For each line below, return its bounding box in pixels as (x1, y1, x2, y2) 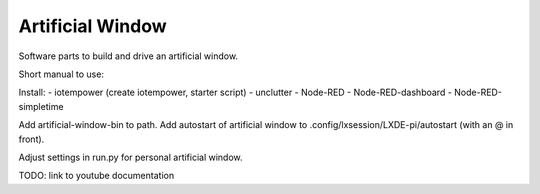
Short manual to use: (18, 68, 105, 80)
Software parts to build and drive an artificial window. (18, 50, 239, 62)
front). (18, 133, 45, 145)
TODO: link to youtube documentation (18, 170, 175, 182)
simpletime (18, 100, 64, 112)
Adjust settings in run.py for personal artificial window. (18, 151, 244, 163)
